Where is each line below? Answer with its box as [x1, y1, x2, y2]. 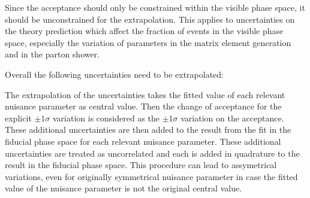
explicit [5, 111, 32, 124]
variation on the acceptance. [180, 111, 284, 124]
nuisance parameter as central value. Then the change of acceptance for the [5, 100, 282, 112]
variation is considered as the [52, 111, 159, 124]
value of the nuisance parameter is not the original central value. [5, 182, 242, 194]
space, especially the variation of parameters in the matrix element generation [5, 36, 291, 48]
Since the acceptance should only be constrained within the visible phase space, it [5, 1, 305, 13]
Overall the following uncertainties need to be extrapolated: [5, 68, 224, 80]
